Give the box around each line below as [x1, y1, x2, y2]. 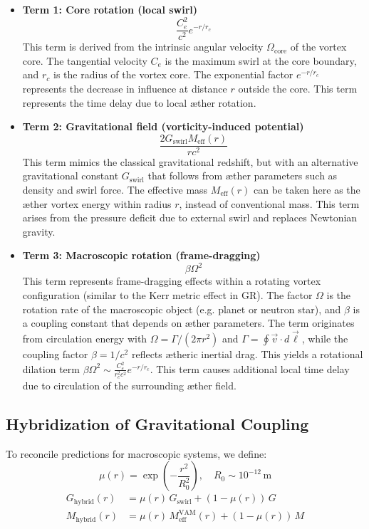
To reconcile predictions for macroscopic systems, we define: [6, 446, 267, 461]
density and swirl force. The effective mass [22, 182, 208, 197]
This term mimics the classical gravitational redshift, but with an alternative [22, 154, 358, 169]
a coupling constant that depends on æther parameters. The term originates [22, 315, 355, 330]
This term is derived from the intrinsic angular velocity [22, 39, 264, 54]
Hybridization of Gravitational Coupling [6, 412, 309, 434]
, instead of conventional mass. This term [179, 196, 360, 211]
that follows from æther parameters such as [147, 168, 338, 183]
